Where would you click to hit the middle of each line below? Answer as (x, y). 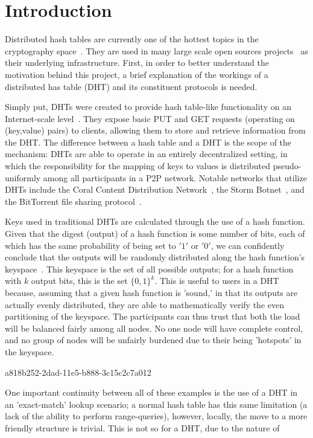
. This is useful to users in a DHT (217, 281)
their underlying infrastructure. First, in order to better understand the (137, 63)
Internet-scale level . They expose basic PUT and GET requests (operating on (150, 118)
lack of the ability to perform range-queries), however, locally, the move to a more (156, 416)
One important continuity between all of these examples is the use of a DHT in (151, 392)
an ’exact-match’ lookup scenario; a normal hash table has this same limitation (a (156, 404)
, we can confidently (248, 245)
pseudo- (287, 166)
